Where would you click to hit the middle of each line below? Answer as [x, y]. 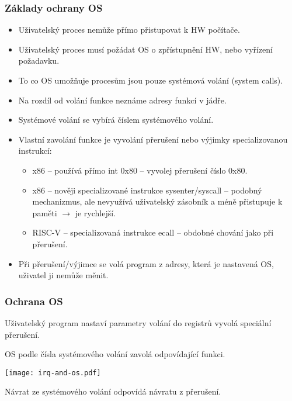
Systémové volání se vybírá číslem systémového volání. [116, 120]
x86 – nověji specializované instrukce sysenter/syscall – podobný [147, 190]
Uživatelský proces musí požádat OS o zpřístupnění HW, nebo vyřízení [146, 49]
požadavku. [39, 61]
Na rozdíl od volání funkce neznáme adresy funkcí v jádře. [122, 100]
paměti [45, 212]
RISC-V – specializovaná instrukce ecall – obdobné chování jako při [153, 232]
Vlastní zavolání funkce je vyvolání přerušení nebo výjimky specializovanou [153, 139]
